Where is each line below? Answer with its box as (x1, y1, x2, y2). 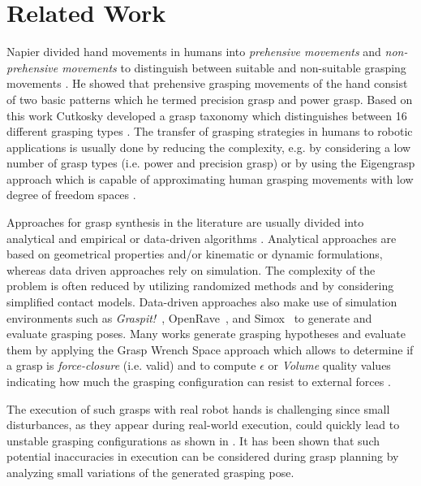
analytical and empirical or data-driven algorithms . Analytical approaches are (6, 229, 397, 246)
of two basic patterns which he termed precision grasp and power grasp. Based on (6, 90, 413, 107)
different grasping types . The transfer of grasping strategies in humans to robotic (6, 123, 413, 140)
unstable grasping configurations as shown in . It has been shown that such (6, 432, 380, 449)
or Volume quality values (268, 357, 391, 374)
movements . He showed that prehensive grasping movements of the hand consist (6, 75, 408, 92)
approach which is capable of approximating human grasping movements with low (6, 170, 414, 187)
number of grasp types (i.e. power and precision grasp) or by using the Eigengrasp (6, 154, 415, 171)
